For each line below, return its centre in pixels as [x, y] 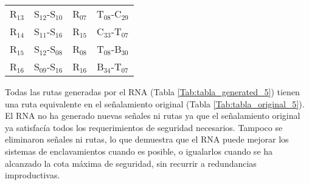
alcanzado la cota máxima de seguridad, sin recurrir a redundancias [131, 163]
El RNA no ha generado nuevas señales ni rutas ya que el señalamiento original [153, 116]
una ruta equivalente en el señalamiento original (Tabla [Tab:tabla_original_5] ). [155, 103]
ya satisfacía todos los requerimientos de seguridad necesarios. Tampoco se [144, 127]
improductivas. [33, 175]
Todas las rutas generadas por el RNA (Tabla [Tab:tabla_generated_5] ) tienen [152, 92]
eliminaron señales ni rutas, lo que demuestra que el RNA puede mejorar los [147, 139]
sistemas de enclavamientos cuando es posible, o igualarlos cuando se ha [139, 151]
